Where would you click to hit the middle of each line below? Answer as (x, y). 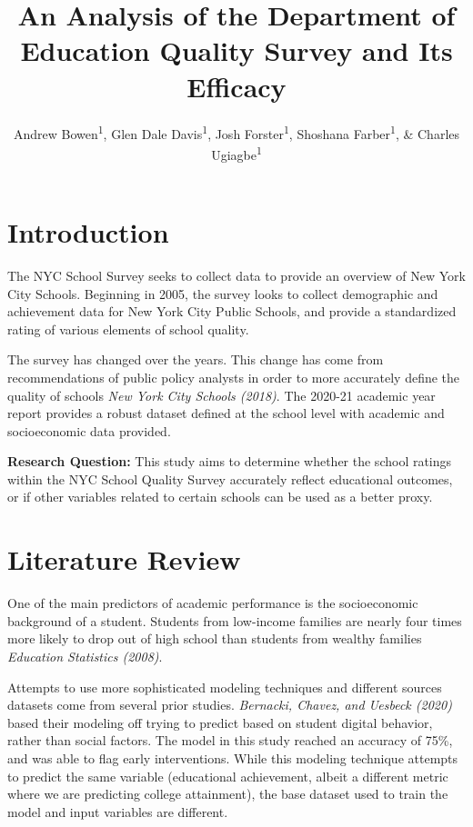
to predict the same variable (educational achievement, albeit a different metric (228, 776)
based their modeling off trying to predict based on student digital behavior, (220, 722)
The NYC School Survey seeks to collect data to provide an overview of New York (236, 275)
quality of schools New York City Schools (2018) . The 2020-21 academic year (221, 395)
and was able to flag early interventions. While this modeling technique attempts (233, 757)
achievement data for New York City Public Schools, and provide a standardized (232, 311)
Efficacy (236, 86)
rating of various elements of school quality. (128, 329)
